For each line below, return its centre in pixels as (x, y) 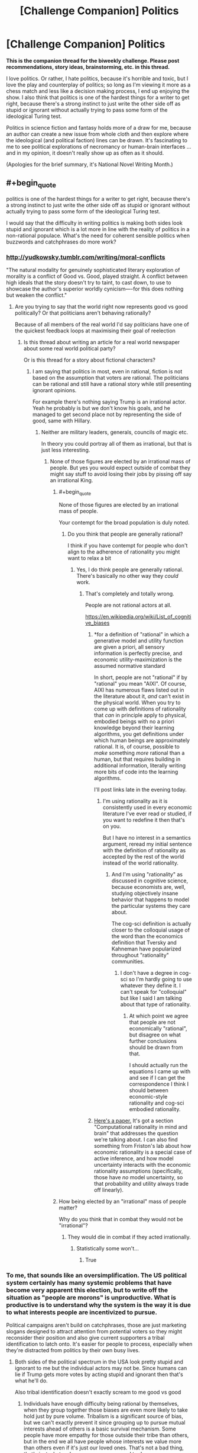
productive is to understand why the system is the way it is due (98, 1305)
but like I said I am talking (151, 998)
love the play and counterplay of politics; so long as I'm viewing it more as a (98, 85)
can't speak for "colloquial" (154, 992)
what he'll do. (31, 1381)
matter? (68, 1208)
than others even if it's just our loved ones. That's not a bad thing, (104, 1448)
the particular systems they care (151, 906)
